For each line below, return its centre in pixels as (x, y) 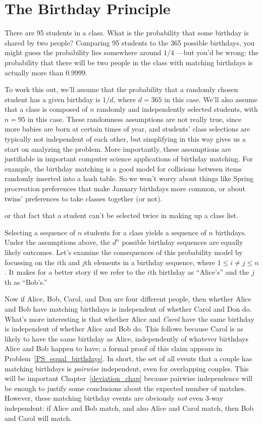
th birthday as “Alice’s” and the (199, 272)
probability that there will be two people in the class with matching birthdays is (129, 62)
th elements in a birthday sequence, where (150, 262)
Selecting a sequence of (40, 232)
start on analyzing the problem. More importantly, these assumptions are (118, 148)
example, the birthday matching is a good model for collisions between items (123, 168)
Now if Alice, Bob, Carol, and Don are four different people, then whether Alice (128, 299)
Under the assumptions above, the (58, 242)
